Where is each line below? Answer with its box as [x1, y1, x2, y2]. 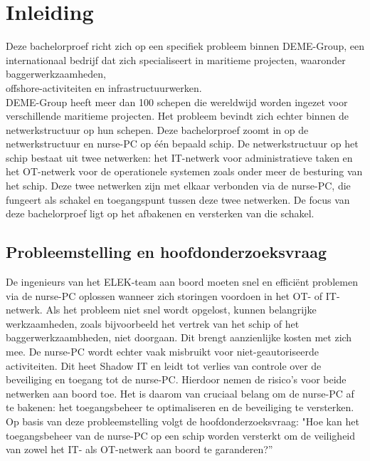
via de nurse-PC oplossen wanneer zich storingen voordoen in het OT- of [6, 288, 323, 303]
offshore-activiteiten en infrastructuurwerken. [6, 80, 202, 95]
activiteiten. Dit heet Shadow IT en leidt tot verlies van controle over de [6, 358, 322, 373]
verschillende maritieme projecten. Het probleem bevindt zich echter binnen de [6, 108, 349, 123]
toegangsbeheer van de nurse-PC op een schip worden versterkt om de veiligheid [6, 428, 356, 442]
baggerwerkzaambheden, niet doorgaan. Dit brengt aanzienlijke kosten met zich [6, 330, 352, 345]
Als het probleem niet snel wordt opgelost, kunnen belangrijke [46, 302, 317, 317]
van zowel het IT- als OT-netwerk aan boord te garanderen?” [6, 442, 273, 457]
